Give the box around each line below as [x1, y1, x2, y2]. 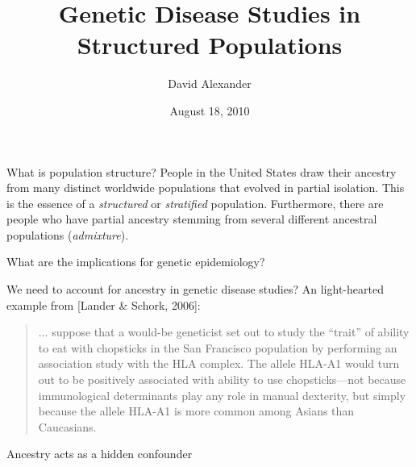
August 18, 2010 [169, 102, 250, 119]
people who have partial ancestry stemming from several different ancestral [6, 211, 377, 227]
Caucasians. [38, 418, 97, 435]
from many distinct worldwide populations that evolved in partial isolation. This [6, 179, 405, 196]
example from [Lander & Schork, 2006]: [6, 296, 201, 313]
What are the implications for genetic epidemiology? [6, 253, 265, 270]
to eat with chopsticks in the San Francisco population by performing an [38, 339, 397, 356]
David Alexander [168, 75, 252, 92]
